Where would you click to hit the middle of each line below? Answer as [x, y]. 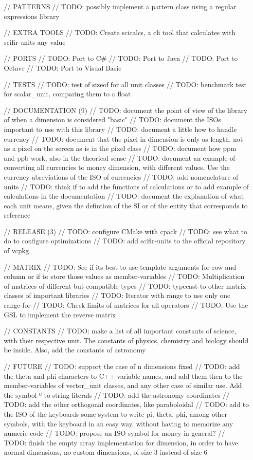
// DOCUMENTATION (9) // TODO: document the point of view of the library [126, 110]
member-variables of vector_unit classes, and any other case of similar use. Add [123, 385]
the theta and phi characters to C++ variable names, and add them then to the [123, 376]
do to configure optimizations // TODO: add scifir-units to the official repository [125, 241]
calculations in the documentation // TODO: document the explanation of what [124, 196]
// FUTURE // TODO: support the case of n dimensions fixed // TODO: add [122, 366]
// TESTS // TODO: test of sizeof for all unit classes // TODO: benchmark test [125, 84]
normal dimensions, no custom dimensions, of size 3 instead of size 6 [106, 452]
